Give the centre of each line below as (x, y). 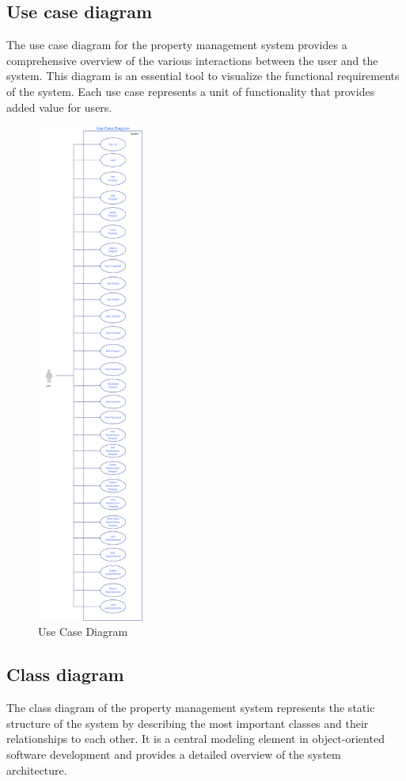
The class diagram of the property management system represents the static (191, 708)
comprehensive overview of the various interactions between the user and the (192, 60)
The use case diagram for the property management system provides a (177, 45)
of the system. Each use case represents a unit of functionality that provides (191, 91)
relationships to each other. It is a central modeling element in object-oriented (195, 739)
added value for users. (59, 107)
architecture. (37, 770)
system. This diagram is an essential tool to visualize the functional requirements (203, 76)
